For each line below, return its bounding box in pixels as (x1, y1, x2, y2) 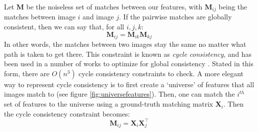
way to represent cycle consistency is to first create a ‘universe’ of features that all (4, 79, 255, 89)
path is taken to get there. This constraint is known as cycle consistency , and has (4, 48, 252, 59)
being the (218, 1, 248, 11)
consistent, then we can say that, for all (4, 21, 124, 32)
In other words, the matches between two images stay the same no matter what (4, 39, 247, 49)
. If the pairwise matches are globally (119, 11, 232, 22)
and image (83, 11, 114, 22)
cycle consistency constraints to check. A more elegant (79, 68, 244, 78)
